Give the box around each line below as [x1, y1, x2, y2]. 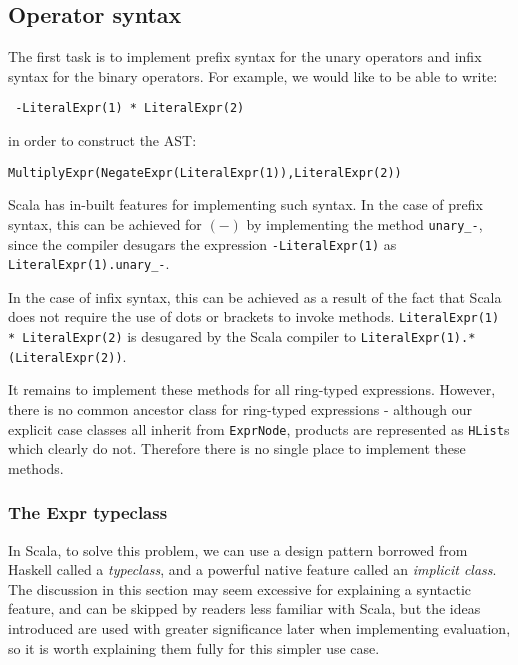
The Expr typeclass [8, 500, 168, 525]
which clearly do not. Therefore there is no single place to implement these [8, 438, 466, 459]
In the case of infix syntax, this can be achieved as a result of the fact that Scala [8, 286, 502, 307]
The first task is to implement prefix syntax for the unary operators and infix [8, 46, 482, 67]
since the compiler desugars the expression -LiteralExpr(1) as [8, 233, 397, 254]
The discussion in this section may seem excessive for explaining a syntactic [8, 578, 472, 599]
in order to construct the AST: [8, 130, 197, 151]
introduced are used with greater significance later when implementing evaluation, [8, 618, 511, 639]
